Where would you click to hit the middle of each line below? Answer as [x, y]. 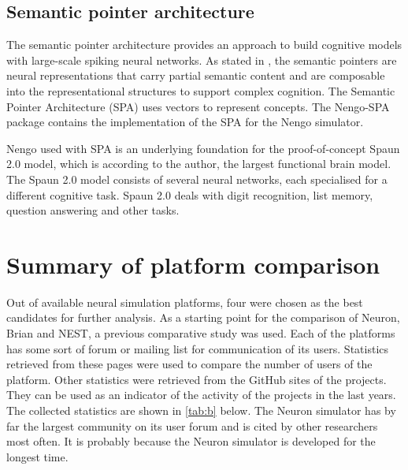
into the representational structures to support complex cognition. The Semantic [201, 90]
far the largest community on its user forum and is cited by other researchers [192, 425]
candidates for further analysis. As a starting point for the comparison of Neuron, [203, 317]
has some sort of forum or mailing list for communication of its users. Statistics [198, 348]
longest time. [37, 456]
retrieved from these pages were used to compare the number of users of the [189, 364]
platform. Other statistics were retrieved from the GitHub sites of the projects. [197, 379]
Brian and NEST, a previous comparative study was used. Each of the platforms [201, 333]
